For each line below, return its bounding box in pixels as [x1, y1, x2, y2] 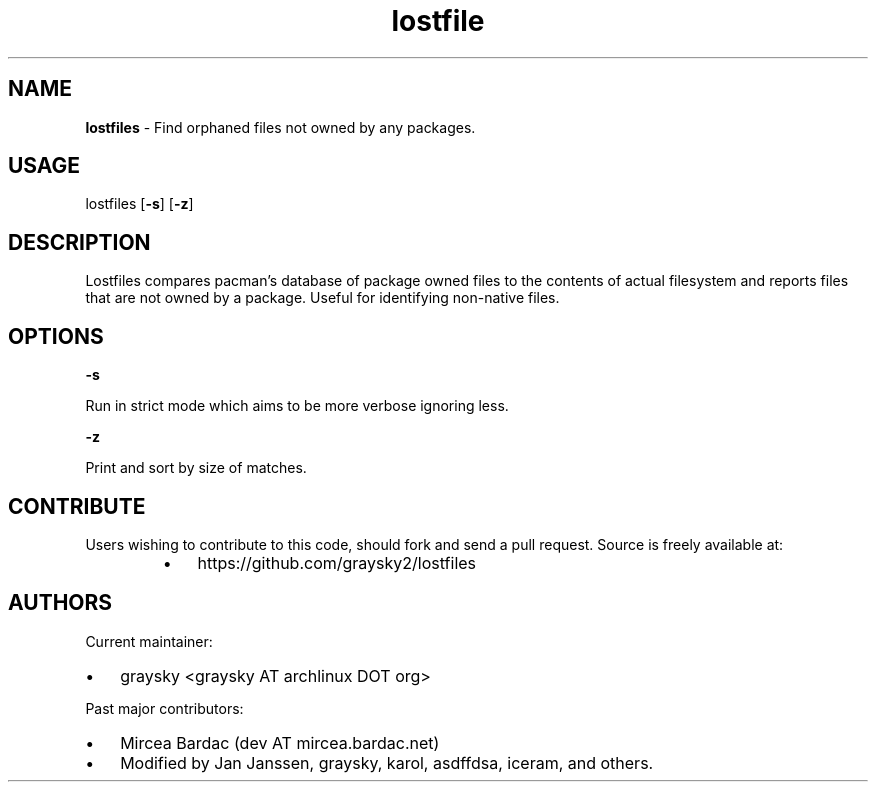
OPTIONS [8, 323, 104, 349]
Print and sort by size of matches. [85, 459, 307, 477]
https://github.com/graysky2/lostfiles [197, 552, 477, 573]
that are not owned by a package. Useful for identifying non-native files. [85, 289, 560, 307]
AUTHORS [8, 590, 113, 616]
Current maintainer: [85, 632, 213, 650]
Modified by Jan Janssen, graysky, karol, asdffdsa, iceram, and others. [120, 752, 654, 773]
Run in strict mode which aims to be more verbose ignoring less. [85, 397, 509, 415]
